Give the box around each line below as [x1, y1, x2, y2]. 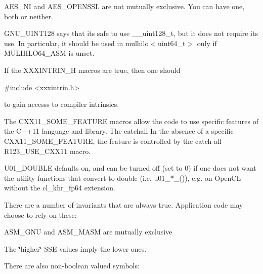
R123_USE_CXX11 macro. [4, 145, 91, 156]
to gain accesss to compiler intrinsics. [4, 99, 119, 109]
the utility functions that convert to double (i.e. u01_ [4, 172, 170, 183]
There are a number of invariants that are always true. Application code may [4, 199, 243, 210]
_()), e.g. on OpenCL [173, 172, 241, 183]
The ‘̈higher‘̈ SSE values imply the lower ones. [4, 243, 147, 254]
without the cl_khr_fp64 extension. [4, 182, 115, 193]
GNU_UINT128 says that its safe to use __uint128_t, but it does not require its [4, 28, 258, 38]
